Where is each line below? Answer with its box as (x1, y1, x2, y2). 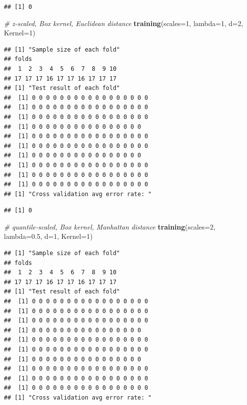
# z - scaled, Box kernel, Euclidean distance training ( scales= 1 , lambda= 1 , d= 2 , (4, 18, 244, 28)
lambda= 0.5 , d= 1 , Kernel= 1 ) (4, 231, 93, 241)
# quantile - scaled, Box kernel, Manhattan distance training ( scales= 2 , (4, 221, 216, 231)
